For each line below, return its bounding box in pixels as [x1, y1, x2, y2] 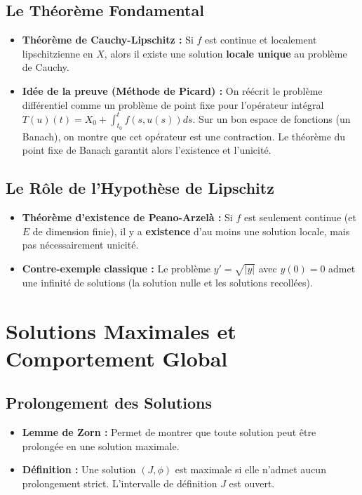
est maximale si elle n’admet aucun [175, 462, 326, 477]
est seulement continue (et [243, 210, 356, 225]
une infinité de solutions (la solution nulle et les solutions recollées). [22, 275, 313, 289]
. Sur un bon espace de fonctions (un [192, 111, 351, 126]
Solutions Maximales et [6, 316, 236, 345]
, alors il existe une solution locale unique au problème [104, 46, 347, 60]
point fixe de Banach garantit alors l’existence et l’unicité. [22, 143, 271, 157]
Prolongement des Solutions [6, 392, 213, 414]
